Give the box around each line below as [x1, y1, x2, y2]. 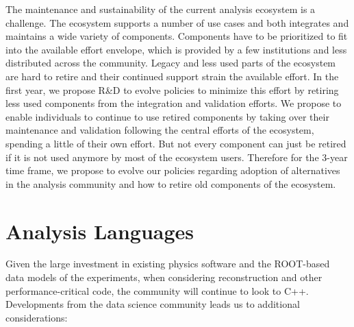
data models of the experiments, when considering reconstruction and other [5, 270, 323, 284]
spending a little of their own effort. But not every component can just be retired [5, 136, 346, 150]
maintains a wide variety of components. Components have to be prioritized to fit [5, 29, 348, 43]
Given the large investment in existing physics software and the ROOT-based [5, 256, 330, 271]
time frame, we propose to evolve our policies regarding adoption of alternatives [5, 163, 340, 178]
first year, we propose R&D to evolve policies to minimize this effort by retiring [5, 82, 339, 97]
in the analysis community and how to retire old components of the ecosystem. [5, 176, 336, 191]
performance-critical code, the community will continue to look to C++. [5, 283, 309, 298]
